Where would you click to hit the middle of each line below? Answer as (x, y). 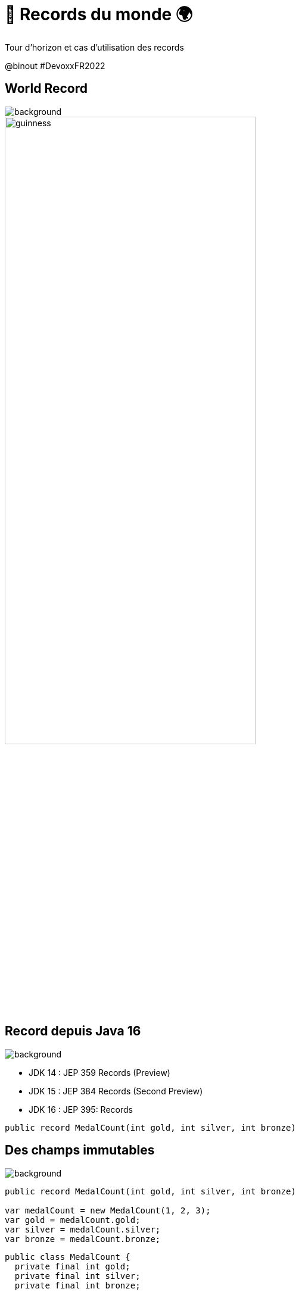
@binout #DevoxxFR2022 (55, 65)
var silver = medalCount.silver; (83, 1229)
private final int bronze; (77, 1285)
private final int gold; (72, 1266)
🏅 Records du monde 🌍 (99, 14)
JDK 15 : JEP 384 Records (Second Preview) (116, 1091)
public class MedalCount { (68, 1257)
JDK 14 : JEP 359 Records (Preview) (99, 1072)
